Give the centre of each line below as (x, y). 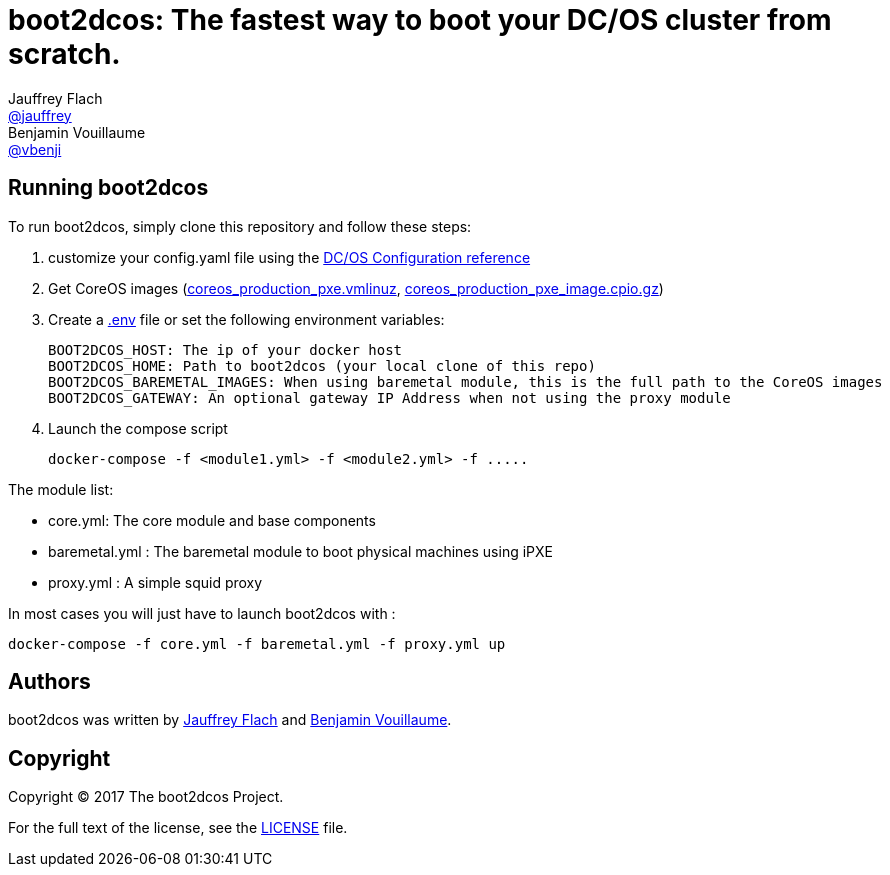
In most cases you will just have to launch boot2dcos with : (202, 613)
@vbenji (35, 149)
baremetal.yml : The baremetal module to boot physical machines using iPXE (300, 551)
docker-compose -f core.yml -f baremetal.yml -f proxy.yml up (257, 643)
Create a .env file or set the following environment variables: (246, 319)
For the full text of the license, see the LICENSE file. (178, 828)
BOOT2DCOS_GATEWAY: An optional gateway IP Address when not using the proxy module (389, 397)
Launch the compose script (138, 428)
